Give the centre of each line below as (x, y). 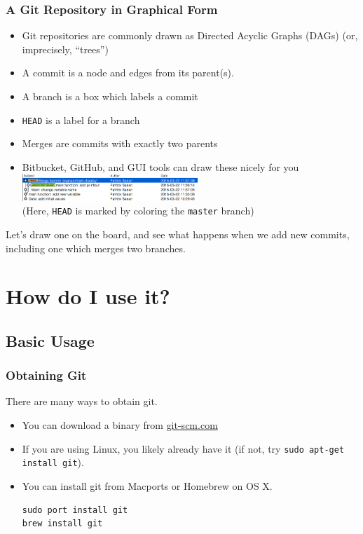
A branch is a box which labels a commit (110, 96)
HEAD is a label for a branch (81, 119)
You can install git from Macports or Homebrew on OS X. (147, 485)
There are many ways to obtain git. (82, 401)
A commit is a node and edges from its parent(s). (128, 73)
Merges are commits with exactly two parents (120, 143)
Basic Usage (50, 340)
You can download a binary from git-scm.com (120, 425)
